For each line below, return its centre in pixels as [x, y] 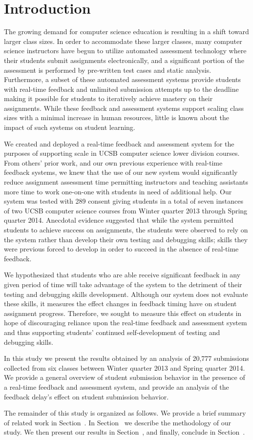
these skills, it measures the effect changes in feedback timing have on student [120, 304]
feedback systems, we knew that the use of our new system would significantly [121, 172]
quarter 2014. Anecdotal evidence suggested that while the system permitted [119, 220]
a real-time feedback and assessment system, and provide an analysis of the [116, 387]
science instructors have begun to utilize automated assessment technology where [125, 51]
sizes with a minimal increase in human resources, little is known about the [116, 117]
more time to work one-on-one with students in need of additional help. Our [118, 191]
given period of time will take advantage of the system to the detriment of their [123, 284]
